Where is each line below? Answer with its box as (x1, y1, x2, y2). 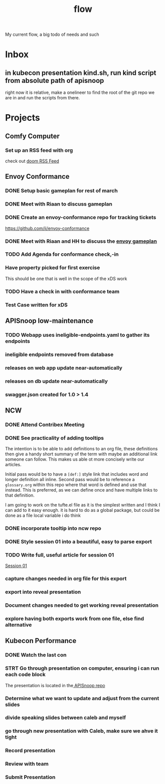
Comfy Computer (5, 132, 60, 140)
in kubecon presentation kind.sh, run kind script (5, 69, 157, 77)
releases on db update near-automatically (5, 377, 108, 384)
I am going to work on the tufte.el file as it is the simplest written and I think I (5, 502, 161, 508)
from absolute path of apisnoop (5, 76, 104, 85)
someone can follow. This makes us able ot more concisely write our (5, 456, 145, 462)
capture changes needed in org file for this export (5, 575, 127, 582)
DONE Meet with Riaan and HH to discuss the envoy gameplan (5, 237, 157, 244)
